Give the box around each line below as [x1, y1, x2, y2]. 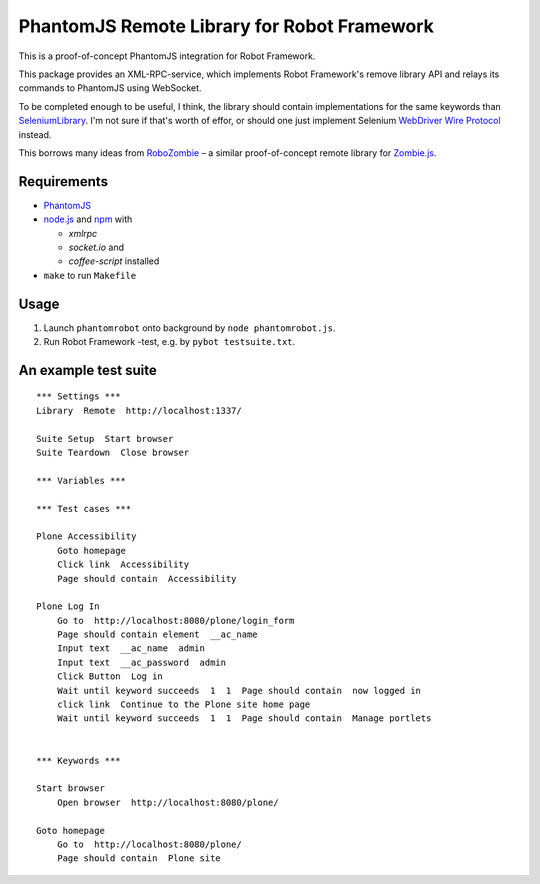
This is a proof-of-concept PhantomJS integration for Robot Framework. [18, 50, 316, 62]
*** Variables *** [36, 475, 127, 486]
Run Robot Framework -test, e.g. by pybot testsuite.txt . [43, 336, 296, 348]
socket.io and [68, 241, 125, 253]
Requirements [18, 173, 109, 190]
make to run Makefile [43, 269, 137, 281]
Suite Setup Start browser [36, 433, 174, 444]
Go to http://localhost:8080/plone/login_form [56, 615, 295, 626]
